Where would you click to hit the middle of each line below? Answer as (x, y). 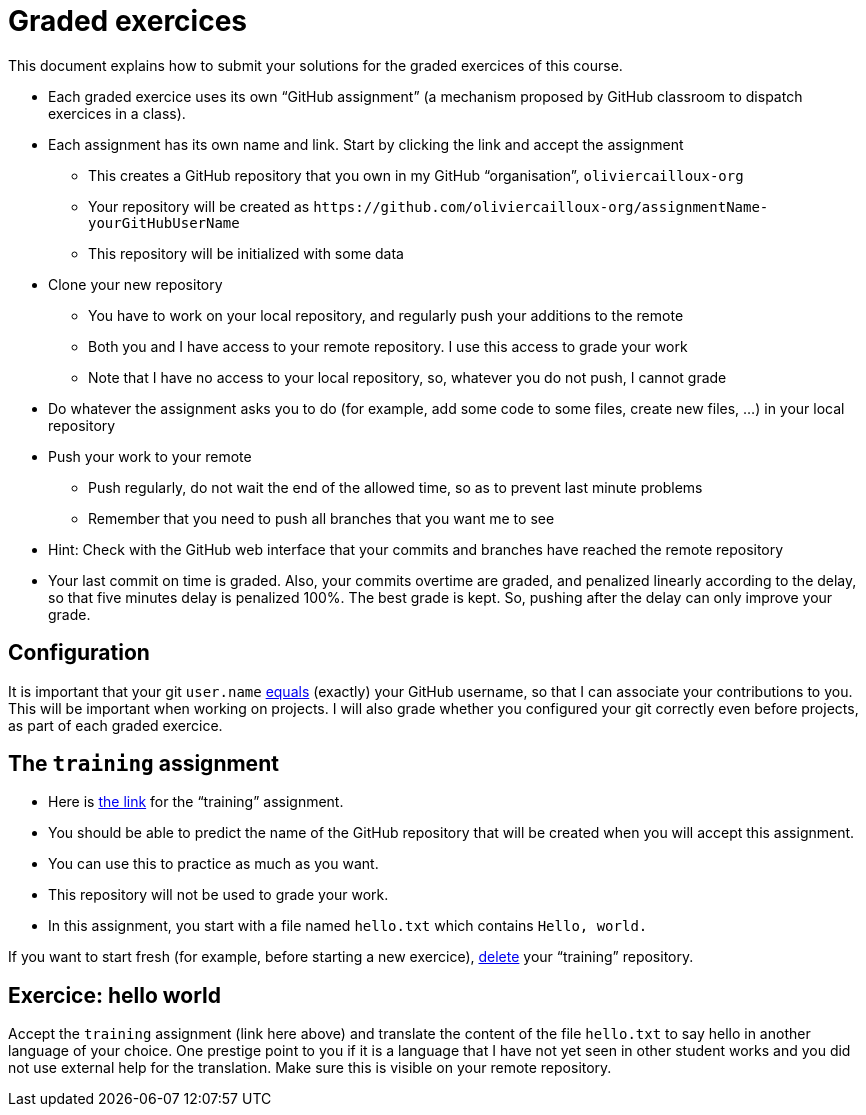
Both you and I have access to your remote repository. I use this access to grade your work (388, 346)
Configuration (79, 653)
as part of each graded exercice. (115, 725)
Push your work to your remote (150, 456)
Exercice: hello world (115, 995)
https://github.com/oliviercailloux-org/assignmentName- (541, 206)
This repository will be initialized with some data (246, 253)
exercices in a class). (117, 113)
